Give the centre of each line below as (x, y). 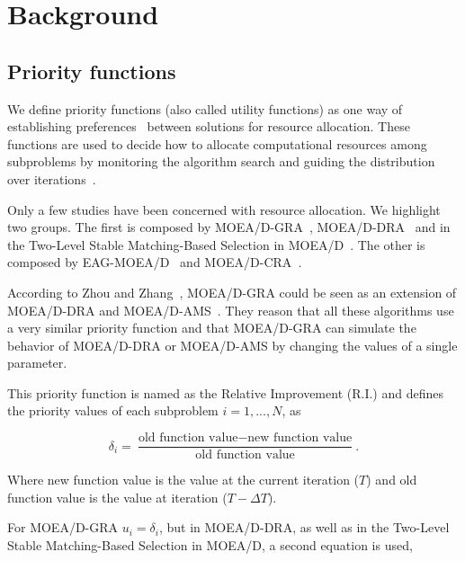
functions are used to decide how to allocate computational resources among (217, 143)
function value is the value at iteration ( (117, 497)
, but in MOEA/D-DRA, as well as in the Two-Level (304, 527)
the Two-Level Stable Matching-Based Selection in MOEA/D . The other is (216, 244)
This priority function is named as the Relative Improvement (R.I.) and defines (225, 392)
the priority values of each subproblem (113, 410)
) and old (392, 480)
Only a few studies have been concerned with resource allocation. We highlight (224, 209)
